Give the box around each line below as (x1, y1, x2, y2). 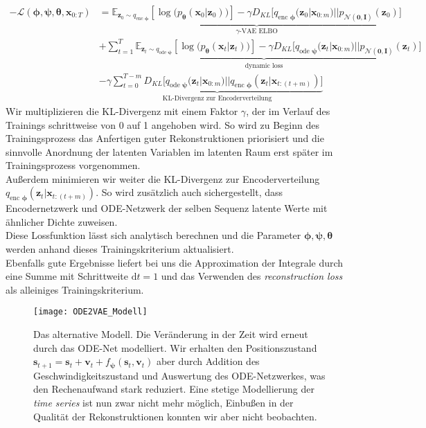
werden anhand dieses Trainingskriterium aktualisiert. (6, 242, 234, 256)
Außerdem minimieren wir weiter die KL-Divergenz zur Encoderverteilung (6, 171, 320, 186)
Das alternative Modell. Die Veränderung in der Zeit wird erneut (33, 327, 308, 341)
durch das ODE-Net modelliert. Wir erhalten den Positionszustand (33, 340, 317, 355)
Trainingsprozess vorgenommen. (6, 158, 141, 172)
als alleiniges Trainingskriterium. (6, 282, 144, 296)
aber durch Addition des (156, 354, 260, 368)
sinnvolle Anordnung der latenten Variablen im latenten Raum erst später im (6, 144, 333, 159)
